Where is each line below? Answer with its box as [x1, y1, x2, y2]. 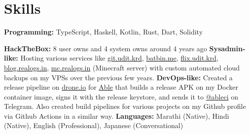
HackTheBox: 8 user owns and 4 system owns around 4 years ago [4, 43, 207, 53]
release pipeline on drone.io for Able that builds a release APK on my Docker [4, 82, 238, 92]
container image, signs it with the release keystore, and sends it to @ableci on [4, 91, 238, 101]
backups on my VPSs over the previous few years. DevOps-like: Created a [4, 72, 233, 82]
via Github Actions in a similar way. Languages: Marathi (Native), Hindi [4, 110, 229, 121]
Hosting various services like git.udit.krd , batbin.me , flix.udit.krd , [20, 53, 218, 63]
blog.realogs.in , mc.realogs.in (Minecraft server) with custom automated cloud [4, 62, 240, 72]
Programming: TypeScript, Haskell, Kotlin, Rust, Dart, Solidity [4, 27, 203, 37]
